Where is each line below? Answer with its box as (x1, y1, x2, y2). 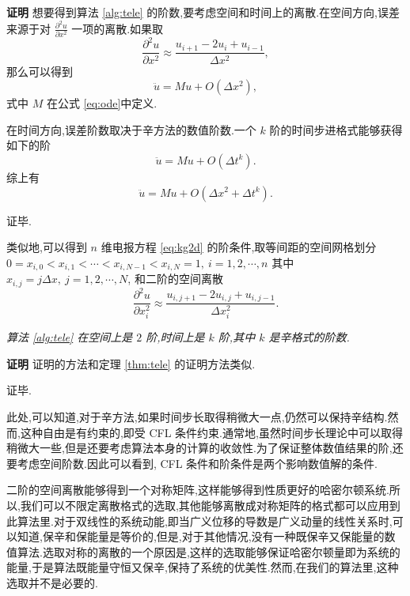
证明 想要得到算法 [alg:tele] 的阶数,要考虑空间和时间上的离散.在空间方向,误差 (6, 4, 401, 20)
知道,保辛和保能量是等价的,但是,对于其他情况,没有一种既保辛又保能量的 (17, 528, 385, 545)
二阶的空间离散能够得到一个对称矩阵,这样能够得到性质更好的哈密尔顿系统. (6, 481, 389, 498)
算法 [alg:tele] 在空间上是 (6, 329, 133, 345)
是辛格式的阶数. (268, 329, 350, 345)
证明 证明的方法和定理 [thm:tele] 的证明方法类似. (6, 355, 256, 372)
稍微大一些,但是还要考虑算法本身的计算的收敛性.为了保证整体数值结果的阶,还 (6, 439, 404, 456)
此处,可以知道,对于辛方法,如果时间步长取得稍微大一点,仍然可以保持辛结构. (6, 409, 388, 425)
